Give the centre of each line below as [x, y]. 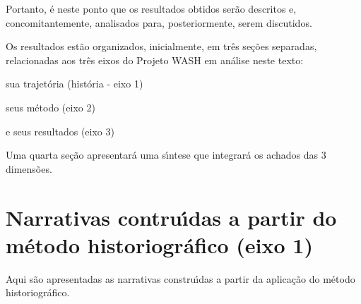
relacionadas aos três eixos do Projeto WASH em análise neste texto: [155, 60]
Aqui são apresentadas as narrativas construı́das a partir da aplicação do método [180, 278]
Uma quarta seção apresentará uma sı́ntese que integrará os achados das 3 [166, 155]
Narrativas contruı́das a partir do [171, 217]
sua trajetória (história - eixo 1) [75, 84]
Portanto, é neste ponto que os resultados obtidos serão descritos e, [151, 8]
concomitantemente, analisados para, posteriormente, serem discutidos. [159, 22]
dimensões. [29, 168]
